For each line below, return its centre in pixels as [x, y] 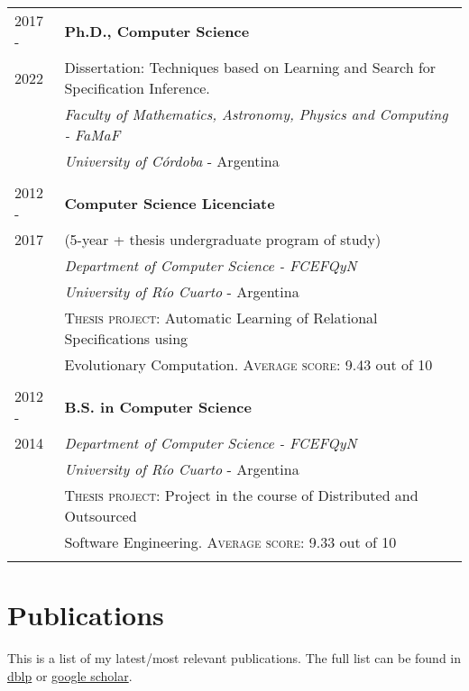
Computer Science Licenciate [170, 203]
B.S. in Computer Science [158, 406]
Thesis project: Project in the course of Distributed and [241, 495]
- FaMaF [92, 135]
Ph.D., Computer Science [157, 31]
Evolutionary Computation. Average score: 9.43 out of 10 [248, 364]
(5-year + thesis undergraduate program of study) [223, 239]
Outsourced [101, 516]
